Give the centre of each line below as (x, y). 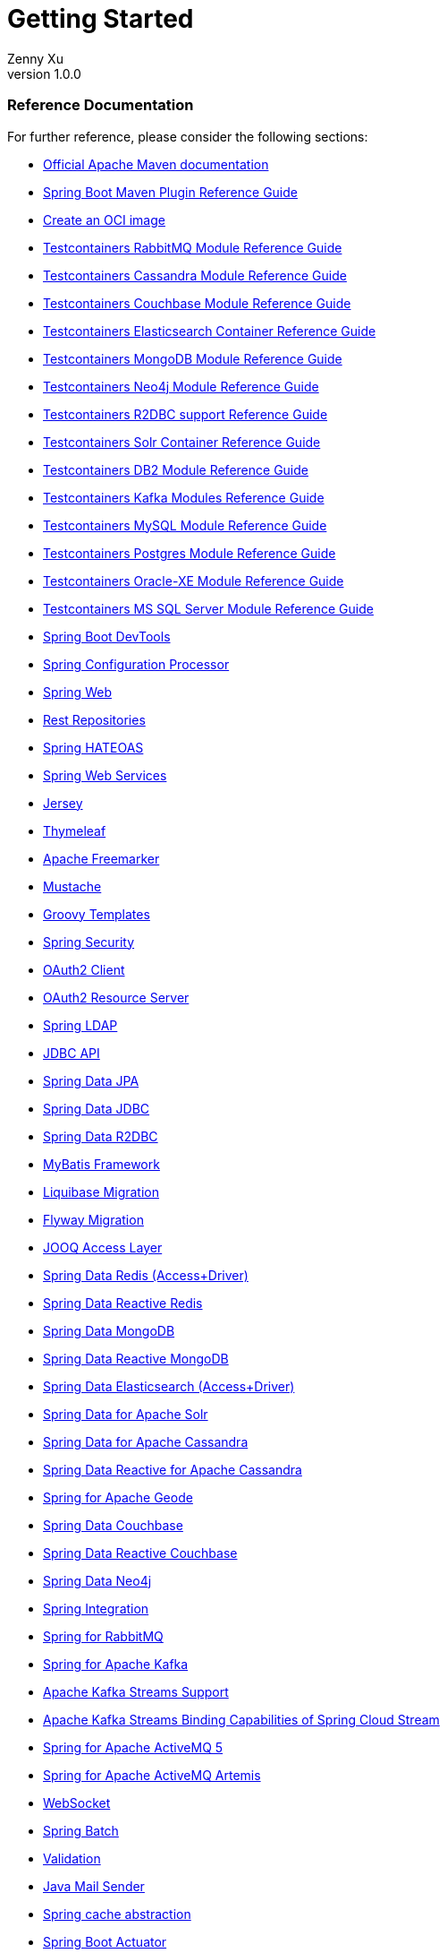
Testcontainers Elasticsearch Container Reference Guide (210, 331)
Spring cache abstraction (117, 1914)
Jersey (63, 803)
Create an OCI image (104, 219)
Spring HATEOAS (93, 747)
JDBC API (72, 1053)
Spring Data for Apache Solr (126, 1414)
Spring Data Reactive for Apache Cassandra (173, 1469)
